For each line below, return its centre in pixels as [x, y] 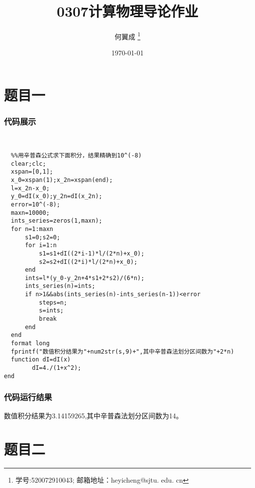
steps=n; [53, 302]
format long [30, 344]
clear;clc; [28, 164]
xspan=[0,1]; [32, 172]
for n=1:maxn [32, 229]
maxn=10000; [30, 213]
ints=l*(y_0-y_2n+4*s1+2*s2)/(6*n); [85, 278]
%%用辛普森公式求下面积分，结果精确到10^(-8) [76, 155]
